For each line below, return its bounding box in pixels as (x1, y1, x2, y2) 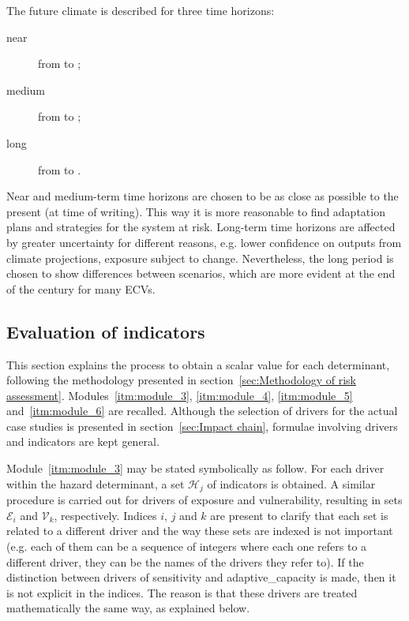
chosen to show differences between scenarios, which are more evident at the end (6, 265, 396, 282)
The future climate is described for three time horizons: (6, 2, 275, 18)
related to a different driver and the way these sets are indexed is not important (6, 522, 393, 539)
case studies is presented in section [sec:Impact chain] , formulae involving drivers (6, 417, 398, 434)
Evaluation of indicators (6, 319, 205, 343)
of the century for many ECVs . (6, 280, 156, 297)
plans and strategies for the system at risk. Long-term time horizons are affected (6, 219, 396, 235)
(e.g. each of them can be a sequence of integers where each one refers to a (6, 537, 367, 554)
